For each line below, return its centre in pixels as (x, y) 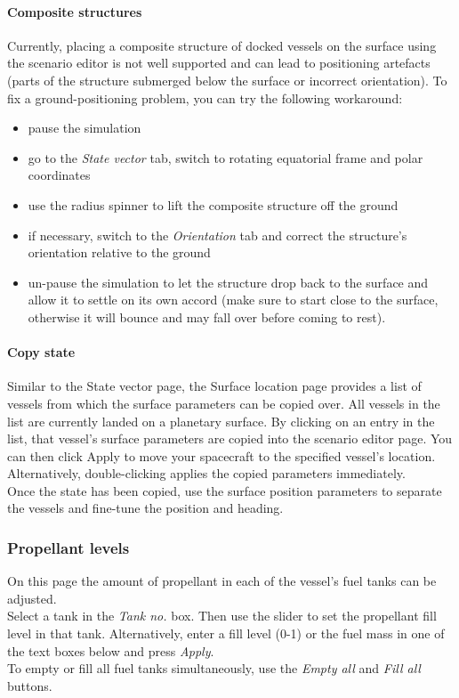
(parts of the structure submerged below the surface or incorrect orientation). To (227, 80)
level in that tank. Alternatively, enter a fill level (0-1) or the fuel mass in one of (226, 633)
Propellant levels (68, 547)
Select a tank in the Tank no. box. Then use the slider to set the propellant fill (222, 616)
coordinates (59, 175)
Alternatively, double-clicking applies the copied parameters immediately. (206, 473)
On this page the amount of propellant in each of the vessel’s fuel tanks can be (222, 581)
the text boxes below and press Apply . (111, 650)
